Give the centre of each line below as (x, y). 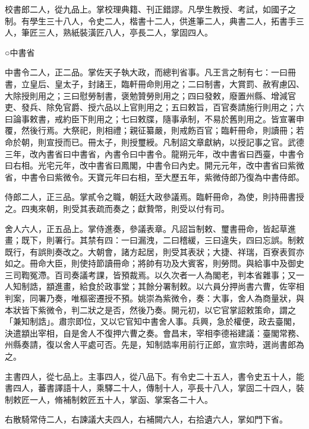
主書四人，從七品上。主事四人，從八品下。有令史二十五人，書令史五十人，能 (154, 376)
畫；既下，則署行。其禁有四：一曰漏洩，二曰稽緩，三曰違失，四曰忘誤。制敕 (154, 240)
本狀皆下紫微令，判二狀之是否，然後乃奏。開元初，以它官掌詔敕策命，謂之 (150, 309)
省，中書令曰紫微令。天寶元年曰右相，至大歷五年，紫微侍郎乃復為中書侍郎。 (154, 177)
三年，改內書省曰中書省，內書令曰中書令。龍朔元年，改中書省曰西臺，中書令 (154, 153)
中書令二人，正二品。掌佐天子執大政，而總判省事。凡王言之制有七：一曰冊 (150, 72)
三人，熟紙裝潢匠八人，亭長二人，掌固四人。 (125, 32)
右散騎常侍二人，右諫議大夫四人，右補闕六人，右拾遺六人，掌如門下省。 (146, 419)
